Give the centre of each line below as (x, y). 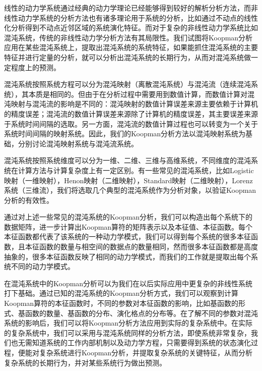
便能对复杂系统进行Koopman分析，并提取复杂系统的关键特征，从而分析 (135, 352)
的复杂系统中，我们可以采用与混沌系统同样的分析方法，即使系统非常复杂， (127, 332)
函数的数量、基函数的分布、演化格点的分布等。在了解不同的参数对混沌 (141, 313)
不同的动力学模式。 (43, 266)
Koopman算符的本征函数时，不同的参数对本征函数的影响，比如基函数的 (121, 303)
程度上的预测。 (36, 67)
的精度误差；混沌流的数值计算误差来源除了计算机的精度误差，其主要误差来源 (131, 113)
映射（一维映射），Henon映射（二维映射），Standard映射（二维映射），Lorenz (128, 180)
